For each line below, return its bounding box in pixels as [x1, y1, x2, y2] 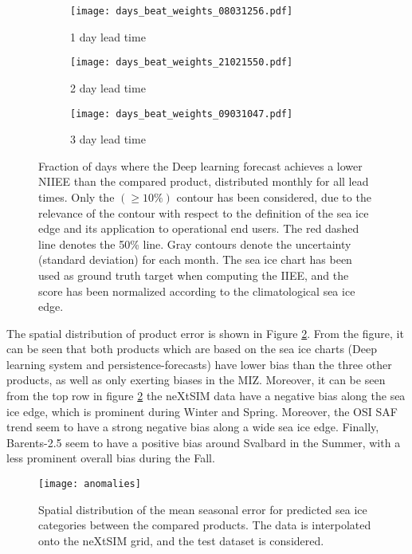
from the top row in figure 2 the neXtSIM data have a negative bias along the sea [6, 387, 406, 404]
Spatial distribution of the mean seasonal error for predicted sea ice [38, 501, 367, 517]
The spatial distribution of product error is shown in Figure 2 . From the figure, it [6, 324, 404, 341]
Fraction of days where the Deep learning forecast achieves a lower [38, 157, 363, 174]
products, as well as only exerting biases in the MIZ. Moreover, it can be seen [6, 371, 386, 388]
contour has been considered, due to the [176, 188, 371, 205]
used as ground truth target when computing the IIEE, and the [38, 266, 349, 283]
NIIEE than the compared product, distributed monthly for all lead [38, 173, 369, 190]
